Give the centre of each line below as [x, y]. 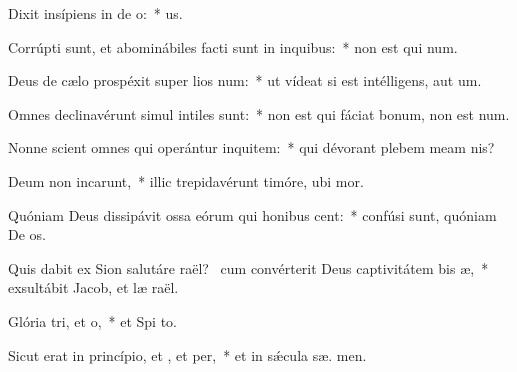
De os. [27, 234]
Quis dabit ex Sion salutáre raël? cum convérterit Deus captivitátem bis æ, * [248, 267]
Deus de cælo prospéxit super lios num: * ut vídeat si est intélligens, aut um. [245, 80]
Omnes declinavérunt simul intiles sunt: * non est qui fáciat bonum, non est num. [259, 113]
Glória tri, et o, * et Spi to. [92, 320]
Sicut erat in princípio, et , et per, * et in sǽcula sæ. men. [187, 354]
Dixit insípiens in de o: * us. [95, 13]
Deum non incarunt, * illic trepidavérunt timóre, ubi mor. [186, 180]
